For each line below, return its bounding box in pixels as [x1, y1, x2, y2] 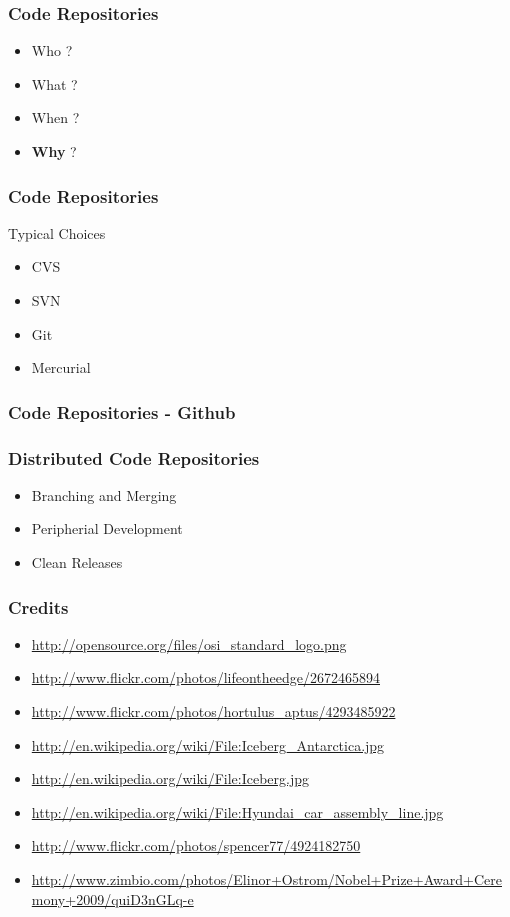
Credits [8, 594, 69, 619]
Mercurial [31, 357, 91, 378]
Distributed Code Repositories [8, 445, 260, 470]
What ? [31, 73, 78, 94]
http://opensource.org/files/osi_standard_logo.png [31, 633, 347, 654]
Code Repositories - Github [8, 399, 236, 424]
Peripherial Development [31, 518, 183, 539]
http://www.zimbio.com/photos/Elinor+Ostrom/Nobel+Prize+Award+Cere [31, 869, 502, 889]
